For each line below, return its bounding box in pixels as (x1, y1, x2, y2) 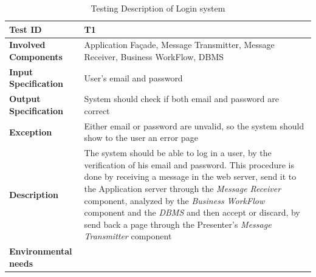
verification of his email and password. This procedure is (84, 158, 294, 171)
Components (9, 50, 63, 63)
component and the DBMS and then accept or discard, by (84, 206, 300, 219)
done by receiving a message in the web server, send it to (84, 170, 297, 183)
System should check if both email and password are (84, 92, 279, 105)
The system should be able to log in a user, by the (84, 146, 272, 159)
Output (9, 92, 41, 105)
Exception (9, 125, 52, 138)
